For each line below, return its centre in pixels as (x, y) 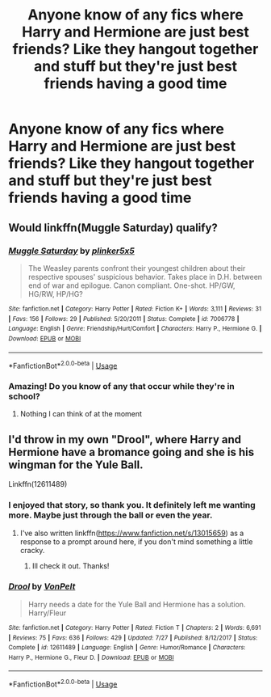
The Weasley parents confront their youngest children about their (137, 268)
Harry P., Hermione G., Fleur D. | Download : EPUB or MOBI (92, 657)
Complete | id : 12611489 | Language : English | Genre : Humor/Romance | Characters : (127, 648)
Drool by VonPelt (42, 586)
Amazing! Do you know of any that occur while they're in (122, 387)
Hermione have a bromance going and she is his (131, 452)
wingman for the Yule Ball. (76, 465)
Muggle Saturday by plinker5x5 (72, 251)
